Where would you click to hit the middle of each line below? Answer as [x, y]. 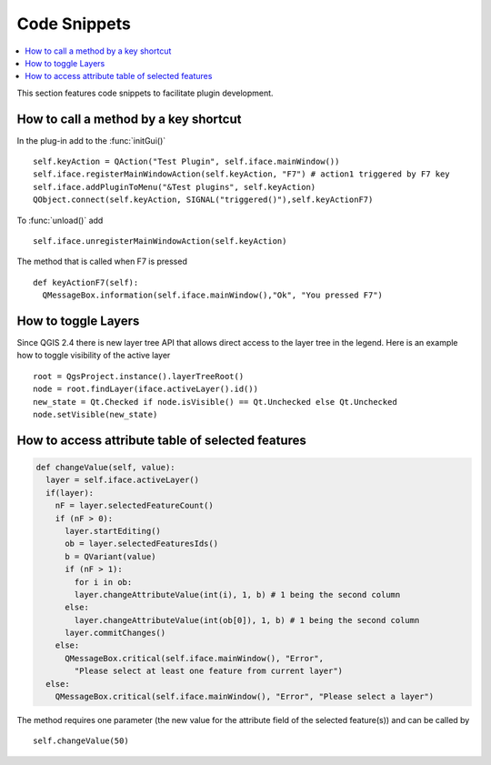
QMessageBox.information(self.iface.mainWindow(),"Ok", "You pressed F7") [213, 295]
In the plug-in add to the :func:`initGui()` [91, 140]
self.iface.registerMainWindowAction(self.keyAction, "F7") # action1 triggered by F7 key [241, 174]
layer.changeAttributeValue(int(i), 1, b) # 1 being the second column [237, 594]
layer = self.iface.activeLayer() [123, 480]
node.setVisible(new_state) [95, 414]
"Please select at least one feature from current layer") [209, 671]
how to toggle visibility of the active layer [94, 356]
